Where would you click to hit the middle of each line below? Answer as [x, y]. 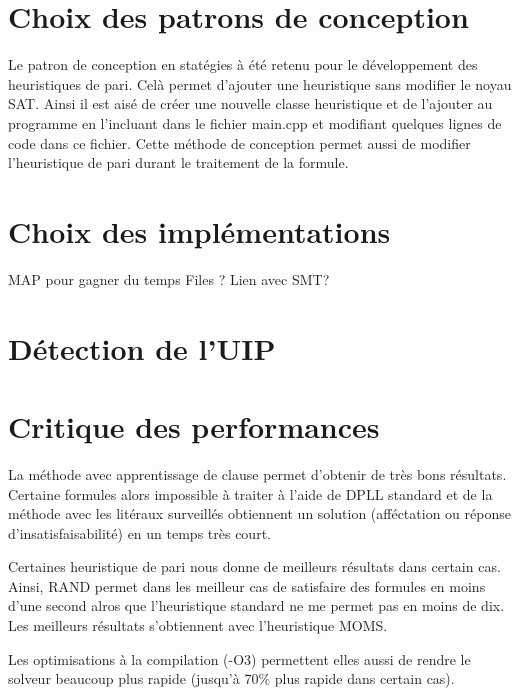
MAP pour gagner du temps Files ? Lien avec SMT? [169, 278]
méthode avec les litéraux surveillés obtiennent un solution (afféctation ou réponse [259, 513]
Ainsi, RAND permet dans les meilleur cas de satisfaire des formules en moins [247, 585]
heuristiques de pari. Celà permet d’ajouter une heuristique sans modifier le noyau [260, 83]
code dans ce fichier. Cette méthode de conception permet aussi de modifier [239, 142]
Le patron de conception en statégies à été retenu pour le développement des [243, 64]
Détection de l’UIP [142, 347]
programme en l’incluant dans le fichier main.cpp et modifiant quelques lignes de [255, 122]
